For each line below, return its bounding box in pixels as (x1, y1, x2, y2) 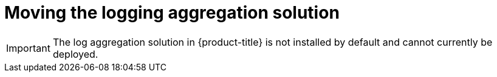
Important (6, 42, 50, 54)
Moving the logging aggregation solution (4, 2, 340, 23)
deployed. (52, 48, 98, 60)
